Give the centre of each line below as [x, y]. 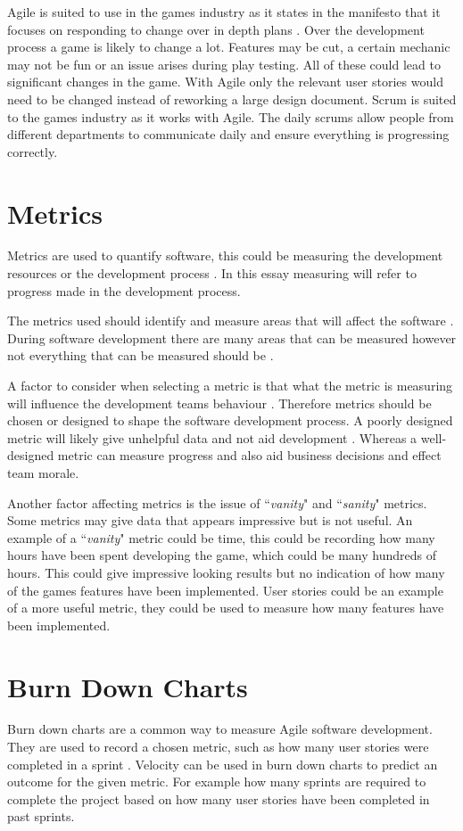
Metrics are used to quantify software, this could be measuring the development [225, 255]
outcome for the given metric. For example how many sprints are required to [217, 782]
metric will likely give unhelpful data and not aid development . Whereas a [212, 437]
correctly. [33, 151]
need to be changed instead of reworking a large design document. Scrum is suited [232, 99]
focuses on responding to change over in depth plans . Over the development [216, 29]
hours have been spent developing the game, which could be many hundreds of [222, 555]
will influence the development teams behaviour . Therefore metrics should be [219, 403]
